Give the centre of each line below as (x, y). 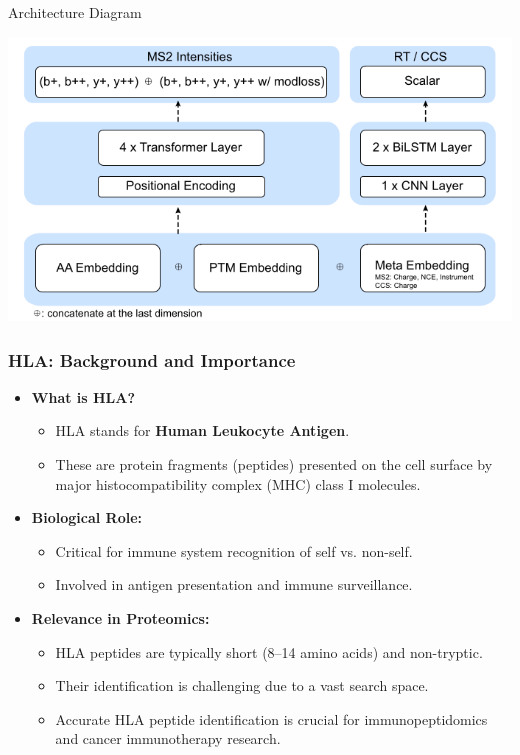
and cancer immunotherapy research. (168, 738)
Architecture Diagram (75, 12)
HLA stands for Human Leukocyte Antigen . (202, 430)
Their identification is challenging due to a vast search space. (242, 685)
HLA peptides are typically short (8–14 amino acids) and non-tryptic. (269, 651)
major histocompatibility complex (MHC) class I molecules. (238, 483)
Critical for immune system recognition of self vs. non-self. (234, 550)
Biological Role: (87, 517)
